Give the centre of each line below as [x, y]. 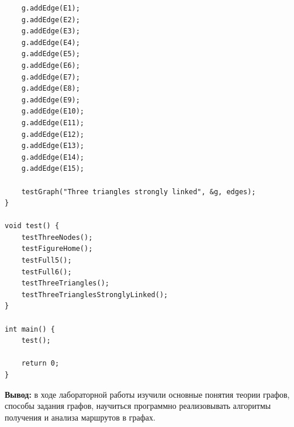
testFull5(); [46, 261]
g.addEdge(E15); [53, 169]
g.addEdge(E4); [51, 42]
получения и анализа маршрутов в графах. [80, 417]
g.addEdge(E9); [51, 100]
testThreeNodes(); [57, 237]
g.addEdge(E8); [51, 89]
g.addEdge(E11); [53, 123]
